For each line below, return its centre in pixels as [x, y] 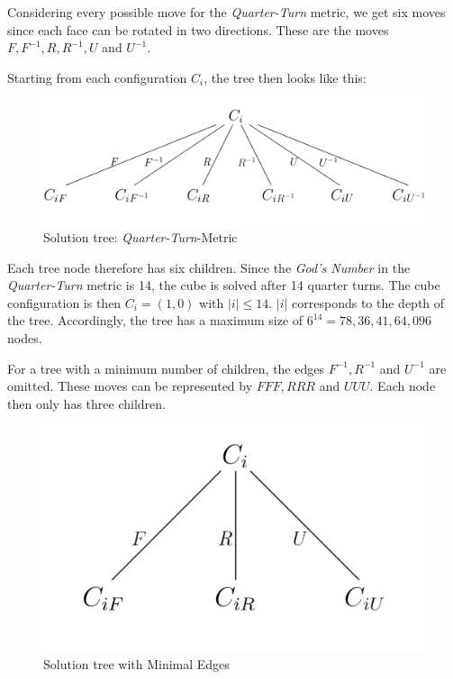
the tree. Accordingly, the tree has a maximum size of [155, 320]
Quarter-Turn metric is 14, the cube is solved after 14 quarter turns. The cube [224, 285]
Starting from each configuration [97, 77]
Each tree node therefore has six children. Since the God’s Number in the [209, 267]
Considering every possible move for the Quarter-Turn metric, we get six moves [226, 12]
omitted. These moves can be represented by [130, 386]
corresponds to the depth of [368, 302]
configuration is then [64, 302]
